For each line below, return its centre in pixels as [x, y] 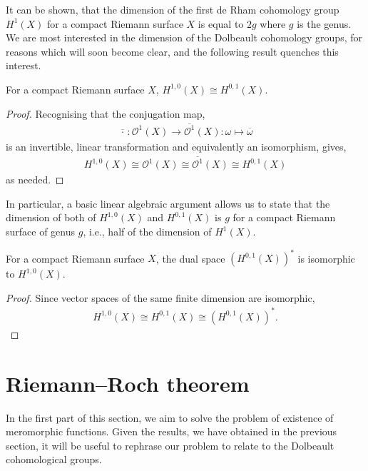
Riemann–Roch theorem [128, 383]
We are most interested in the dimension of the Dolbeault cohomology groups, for [184, 37]
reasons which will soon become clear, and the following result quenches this [172, 51]
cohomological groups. [54, 459]
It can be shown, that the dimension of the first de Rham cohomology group [173, 9]
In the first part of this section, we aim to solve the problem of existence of [170, 417]
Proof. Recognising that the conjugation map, [106, 113]
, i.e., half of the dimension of [147, 232]
